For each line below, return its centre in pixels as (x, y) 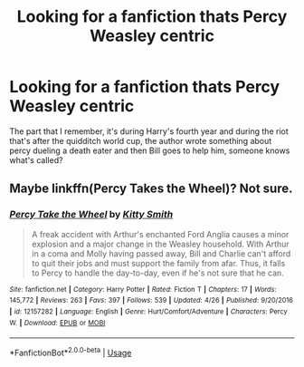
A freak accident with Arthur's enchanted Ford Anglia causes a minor (160, 234)
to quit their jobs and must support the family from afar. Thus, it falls (158, 263)
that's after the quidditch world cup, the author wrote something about (141, 140)
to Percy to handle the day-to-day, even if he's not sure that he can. (158, 273)
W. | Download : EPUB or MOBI (57, 323)
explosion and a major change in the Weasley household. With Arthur (160, 244)
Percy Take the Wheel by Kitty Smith (91, 215)
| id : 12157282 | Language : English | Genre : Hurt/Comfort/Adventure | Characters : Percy (148, 311)
